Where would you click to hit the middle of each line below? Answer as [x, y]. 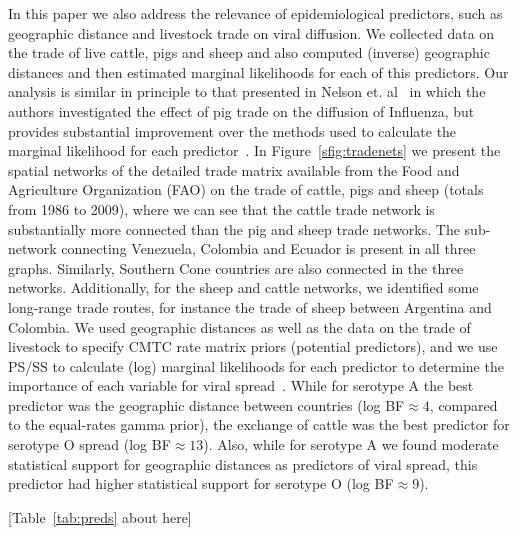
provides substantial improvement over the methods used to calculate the [232, 130]
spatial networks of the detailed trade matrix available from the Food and [234, 169]
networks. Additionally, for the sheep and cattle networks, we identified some [243, 287]
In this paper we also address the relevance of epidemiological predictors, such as [255, 13]
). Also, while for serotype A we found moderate [351, 444]
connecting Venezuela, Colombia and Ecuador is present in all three [268, 248]
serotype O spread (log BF [89, 444]
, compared [463, 404]
